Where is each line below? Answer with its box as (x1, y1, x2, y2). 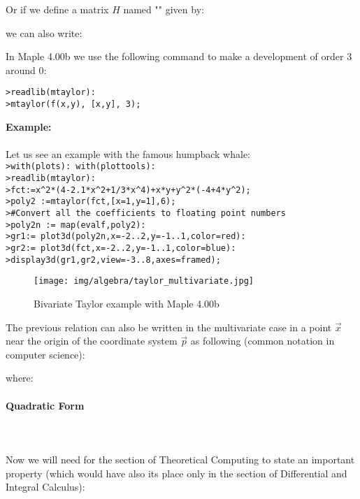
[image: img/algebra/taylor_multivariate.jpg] (34, 276, 254, 287)
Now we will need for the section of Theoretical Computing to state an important (6, 451, 355, 466)
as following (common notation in (190, 333, 335, 348)
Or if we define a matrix (6, 2, 109, 16)
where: (6, 370, 34, 385)
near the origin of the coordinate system (6, 333, 178, 348)
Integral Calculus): (6, 479, 85, 494)
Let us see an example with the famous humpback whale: (6, 146, 250, 161)
